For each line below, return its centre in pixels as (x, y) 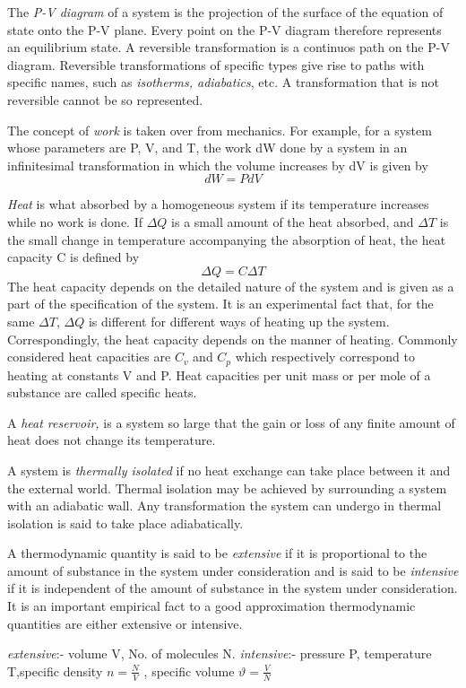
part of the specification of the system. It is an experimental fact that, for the (220, 304)
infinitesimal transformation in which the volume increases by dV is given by (218, 165)
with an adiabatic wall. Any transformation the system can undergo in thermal (224, 505)
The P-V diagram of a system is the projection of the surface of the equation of (225, 12)
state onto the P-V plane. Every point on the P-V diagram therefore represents (224, 29)
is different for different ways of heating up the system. (239, 321)
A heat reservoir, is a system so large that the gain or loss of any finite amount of (231, 422)
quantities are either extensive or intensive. (125, 623)
